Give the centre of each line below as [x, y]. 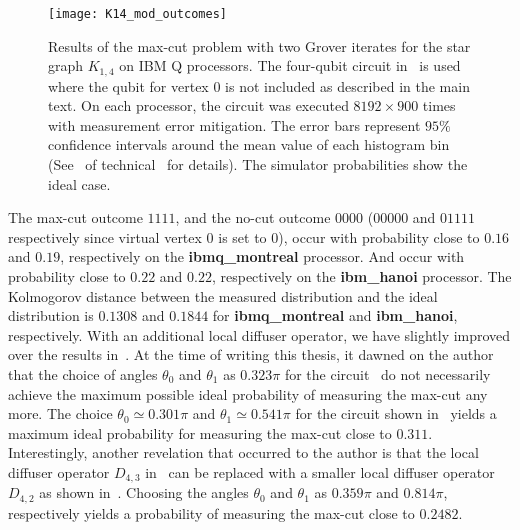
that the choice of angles [83, 374]
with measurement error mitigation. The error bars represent [234, 124]
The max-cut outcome [75, 217]
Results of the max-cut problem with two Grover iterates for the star [259, 45]
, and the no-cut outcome [253, 217]
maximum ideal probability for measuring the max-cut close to [200, 432]
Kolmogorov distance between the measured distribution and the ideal [223, 295]
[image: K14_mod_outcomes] [137, 14]
